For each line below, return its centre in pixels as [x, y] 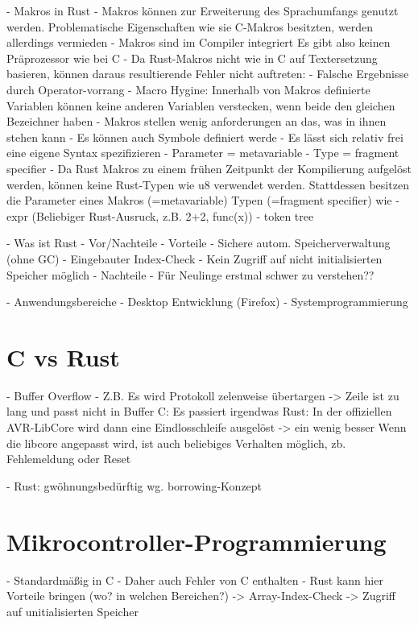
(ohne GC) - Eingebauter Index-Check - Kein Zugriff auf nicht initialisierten [195, 258]
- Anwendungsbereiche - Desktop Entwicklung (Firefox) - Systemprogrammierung [207, 302]
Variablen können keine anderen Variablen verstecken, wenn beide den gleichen [201, 105]
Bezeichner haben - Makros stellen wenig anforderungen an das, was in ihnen [197, 121]
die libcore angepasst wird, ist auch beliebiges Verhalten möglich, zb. [176, 443]
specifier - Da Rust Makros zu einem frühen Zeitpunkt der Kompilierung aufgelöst [209, 168]
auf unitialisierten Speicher [72, 611]
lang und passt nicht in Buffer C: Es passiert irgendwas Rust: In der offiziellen [199, 411]
